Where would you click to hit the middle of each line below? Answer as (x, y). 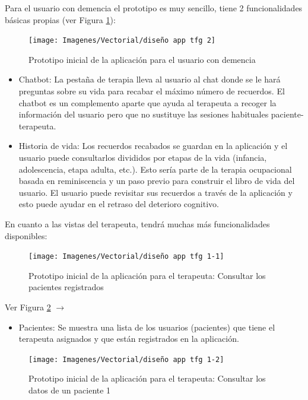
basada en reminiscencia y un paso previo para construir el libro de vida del (157, 181)
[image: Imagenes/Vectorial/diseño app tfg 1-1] (126, 257)
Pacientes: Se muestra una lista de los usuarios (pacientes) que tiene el (147, 327)
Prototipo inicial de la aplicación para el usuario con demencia (142, 59)
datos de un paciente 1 (70, 390)
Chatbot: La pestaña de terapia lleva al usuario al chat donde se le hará (150, 79)
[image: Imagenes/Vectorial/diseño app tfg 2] (122, 41)
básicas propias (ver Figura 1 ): (60, 19)
